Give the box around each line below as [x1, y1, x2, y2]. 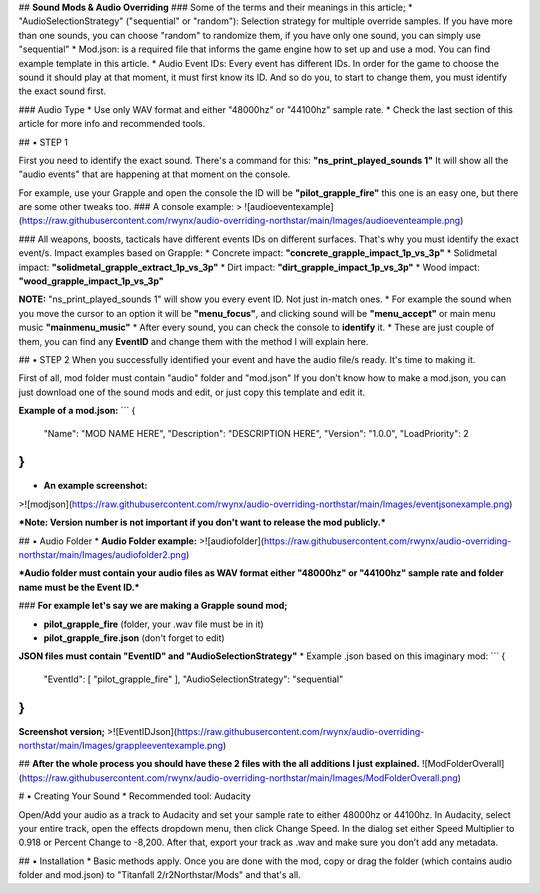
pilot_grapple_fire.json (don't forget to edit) [43, 631, 225, 644]
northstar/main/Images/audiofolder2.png [18, 549, 187, 561]
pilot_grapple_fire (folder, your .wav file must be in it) [43, 618, 264, 630]
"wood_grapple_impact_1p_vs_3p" [18, 275, 164, 287]
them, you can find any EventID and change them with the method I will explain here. [18, 335, 369, 347]
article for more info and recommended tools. [18, 118, 206, 130]
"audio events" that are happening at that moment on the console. [18, 168, 291, 180]
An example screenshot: [43, 480, 148, 492]
